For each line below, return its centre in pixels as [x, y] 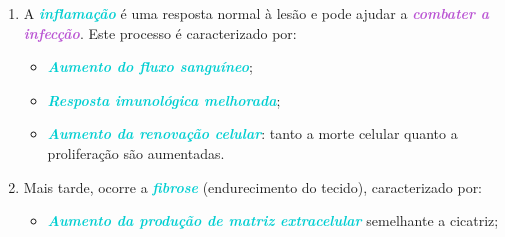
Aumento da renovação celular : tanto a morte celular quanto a [252, 133]
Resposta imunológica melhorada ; [164, 99]
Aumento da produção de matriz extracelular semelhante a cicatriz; [273, 220]
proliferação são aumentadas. [136, 152]
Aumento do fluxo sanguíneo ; [150, 66]
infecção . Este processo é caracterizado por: [160, 32]
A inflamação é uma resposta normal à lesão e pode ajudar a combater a [256, 13]
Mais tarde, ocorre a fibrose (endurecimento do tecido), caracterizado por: [253, 186]
